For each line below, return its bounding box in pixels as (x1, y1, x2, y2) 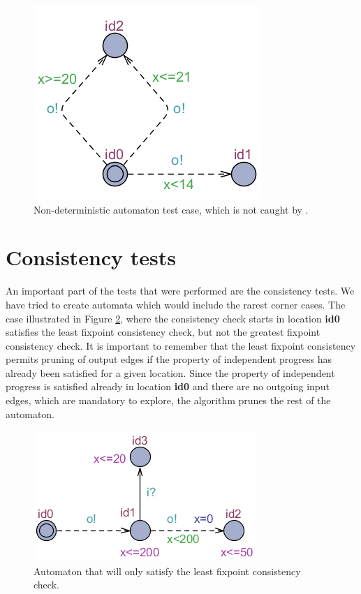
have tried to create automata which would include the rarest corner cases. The (6, 297, 346, 311)
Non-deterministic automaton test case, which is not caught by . (34, 202, 309, 216)
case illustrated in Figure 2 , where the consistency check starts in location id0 (6, 311, 340, 325)
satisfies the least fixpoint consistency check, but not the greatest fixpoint (6, 325, 321, 339)
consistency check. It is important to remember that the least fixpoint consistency (6, 338, 356, 352)
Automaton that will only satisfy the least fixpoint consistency (34, 563, 301, 578)
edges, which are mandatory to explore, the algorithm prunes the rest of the (6, 393, 331, 408)
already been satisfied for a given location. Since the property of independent (6, 365, 335, 380)
